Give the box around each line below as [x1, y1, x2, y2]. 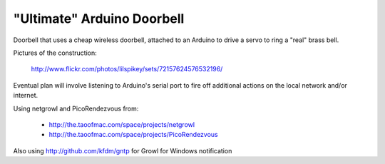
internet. [13, 91, 38, 100]
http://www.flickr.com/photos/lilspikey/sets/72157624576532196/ [31, 65, 223, 73]
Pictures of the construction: [13, 48, 98, 57]
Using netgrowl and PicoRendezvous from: [13, 104, 139, 113]
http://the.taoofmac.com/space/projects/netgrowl [48, 120, 195, 128]
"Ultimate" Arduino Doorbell [13, 11, 185, 26]
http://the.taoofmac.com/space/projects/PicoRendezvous [48, 130, 219, 139]
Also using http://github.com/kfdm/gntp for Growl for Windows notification [13, 146, 232, 155]
